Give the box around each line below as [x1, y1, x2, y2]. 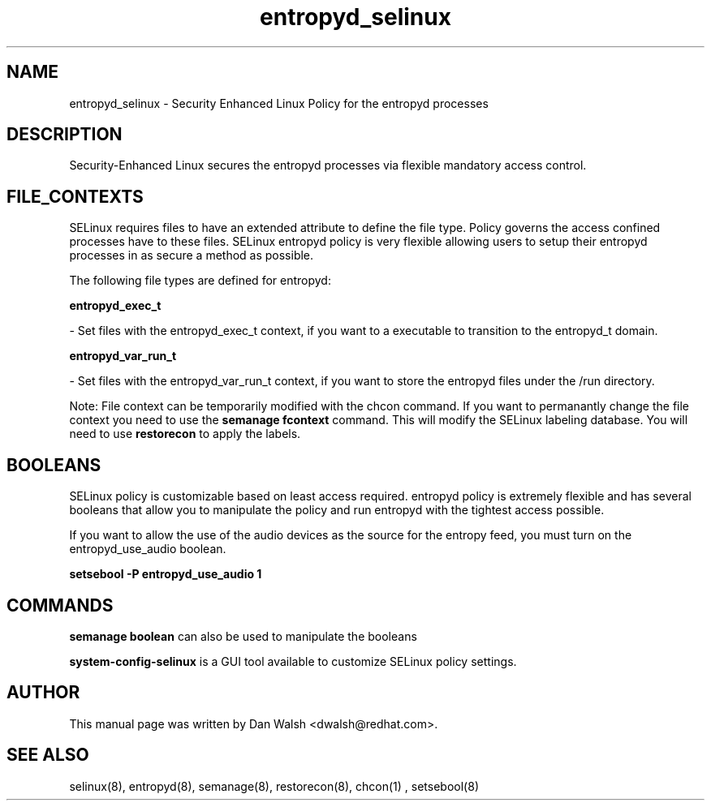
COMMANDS [6, 595, 114, 616]
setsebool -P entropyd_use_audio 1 [69, 567, 262, 582]
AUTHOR [6, 682, 80, 703]
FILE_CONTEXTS [6, 186, 144, 207]
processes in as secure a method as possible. [69, 248, 314, 263]
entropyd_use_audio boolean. [69, 542, 226, 556]
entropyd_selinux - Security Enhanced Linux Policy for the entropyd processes [69, 96, 489, 110]
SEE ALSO [6, 745, 89, 766]
